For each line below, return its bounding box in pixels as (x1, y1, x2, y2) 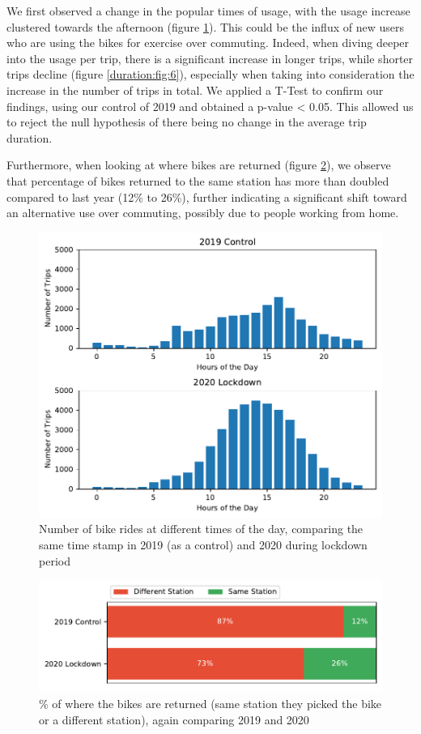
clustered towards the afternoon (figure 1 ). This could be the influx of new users (6, 18, 404, 35)
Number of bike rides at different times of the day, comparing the (39, 520, 364, 537)
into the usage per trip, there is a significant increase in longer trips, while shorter (6, 49, 414, 66)
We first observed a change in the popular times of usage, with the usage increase (6, 2, 410, 19)
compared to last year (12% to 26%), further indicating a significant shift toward (6, 188, 407, 205)
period (39, 552, 70, 569)
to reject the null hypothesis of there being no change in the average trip (6, 113, 367, 130)
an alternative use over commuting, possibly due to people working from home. (6, 204, 399, 221)
